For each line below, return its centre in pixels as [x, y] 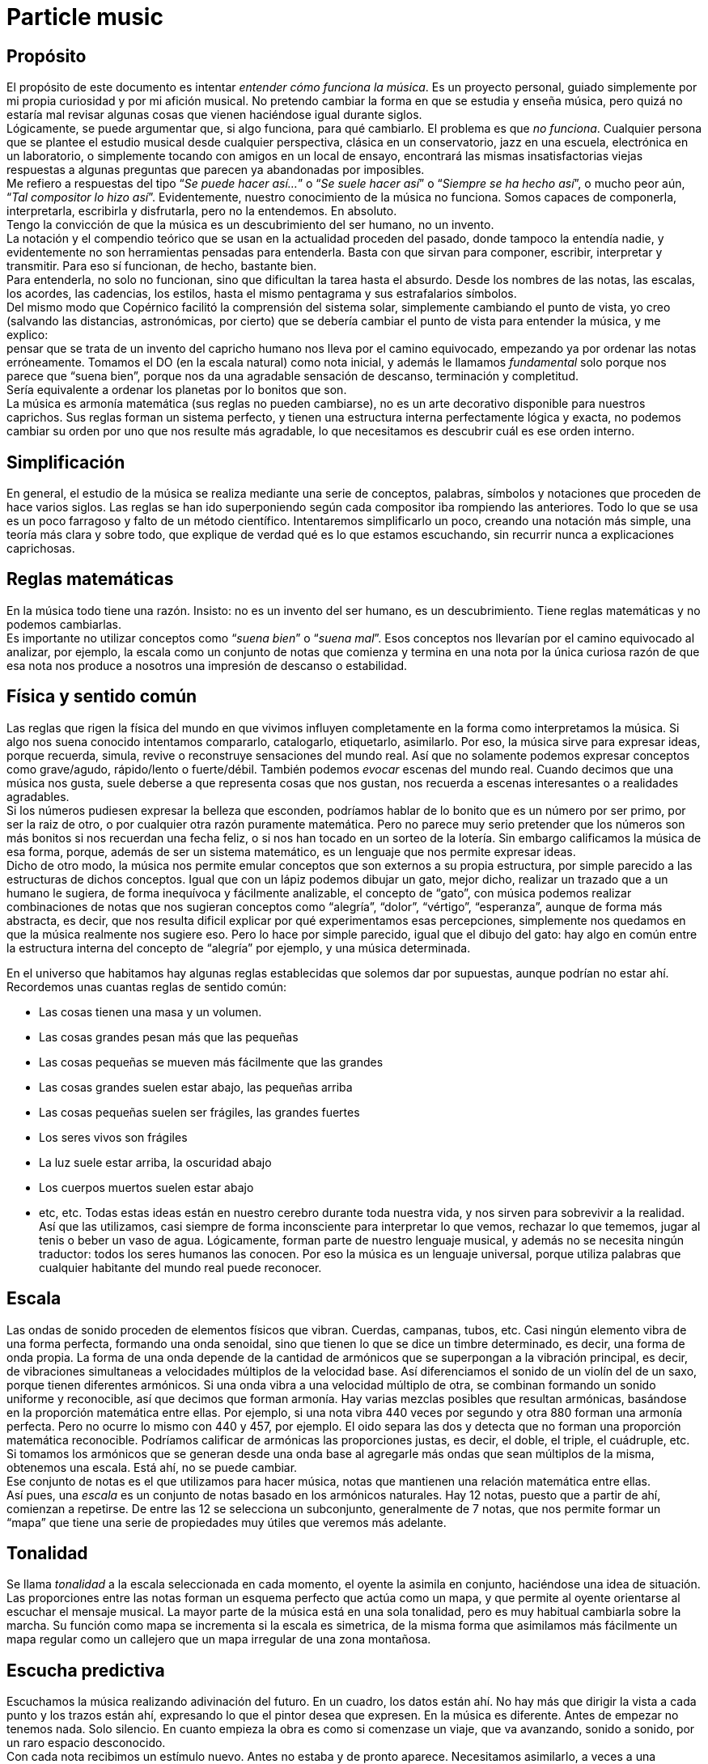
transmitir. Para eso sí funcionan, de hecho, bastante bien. [162, 266]
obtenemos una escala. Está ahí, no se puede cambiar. [152, 1467]
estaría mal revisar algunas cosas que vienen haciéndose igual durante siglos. [214, 115]
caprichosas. [41, 549]
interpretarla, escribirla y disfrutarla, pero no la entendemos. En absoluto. [202, 211]
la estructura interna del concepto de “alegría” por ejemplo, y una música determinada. [239, 948]
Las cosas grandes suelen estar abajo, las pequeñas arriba [196, 1087]
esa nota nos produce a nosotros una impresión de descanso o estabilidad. [207, 665]
